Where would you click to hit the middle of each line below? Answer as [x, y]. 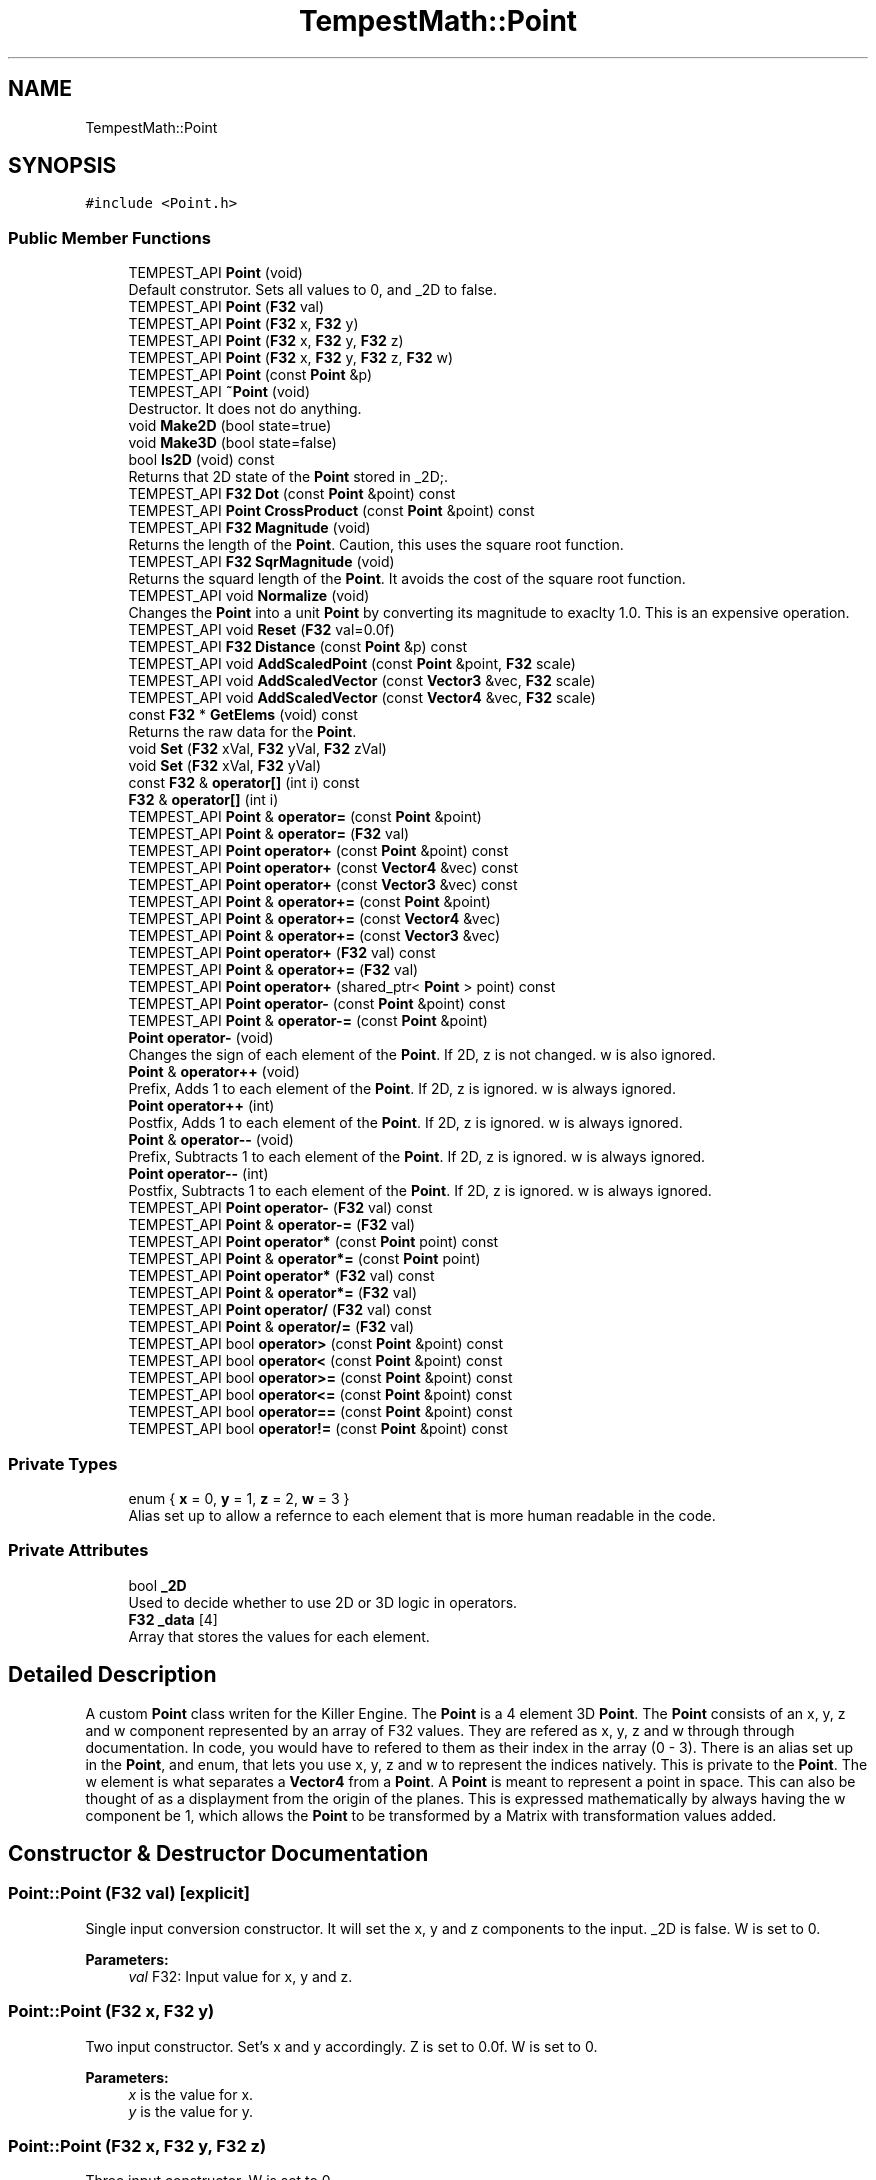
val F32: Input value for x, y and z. [240, 1976]
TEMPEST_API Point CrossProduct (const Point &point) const [331, 511]
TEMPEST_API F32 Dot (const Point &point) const [292, 494]
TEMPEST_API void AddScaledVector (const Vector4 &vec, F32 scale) [362, 698]
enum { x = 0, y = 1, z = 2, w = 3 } [239, 1498]
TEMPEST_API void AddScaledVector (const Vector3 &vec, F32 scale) [362, 681]
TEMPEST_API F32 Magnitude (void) [249, 528]
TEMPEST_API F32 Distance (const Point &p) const [298, 647]
